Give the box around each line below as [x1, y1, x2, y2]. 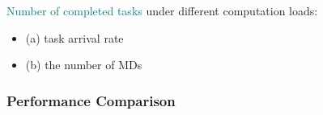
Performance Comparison [6, 90, 176, 110]
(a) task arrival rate [25, 29, 124, 46]
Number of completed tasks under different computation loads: [6, 2, 318, 18]
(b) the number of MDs [25, 56, 142, 73]
